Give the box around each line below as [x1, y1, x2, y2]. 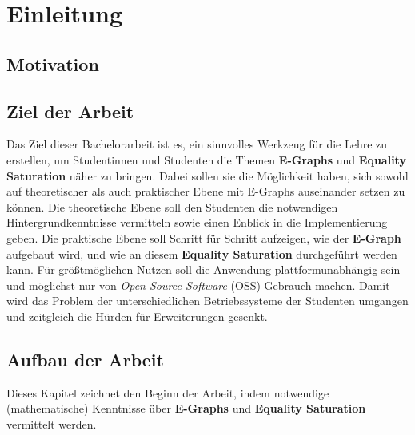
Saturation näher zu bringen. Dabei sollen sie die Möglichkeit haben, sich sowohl [6, 167, 409, 184]
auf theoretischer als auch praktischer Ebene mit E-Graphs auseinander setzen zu [6, 183, 405, 200]
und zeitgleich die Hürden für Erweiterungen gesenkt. [6, 307, 268, 324]
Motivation [6, 51, 99, 76]
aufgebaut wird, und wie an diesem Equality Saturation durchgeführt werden [6, 245, 397, 262]
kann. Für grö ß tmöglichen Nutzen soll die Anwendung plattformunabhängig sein [6, 261, 401, 278]
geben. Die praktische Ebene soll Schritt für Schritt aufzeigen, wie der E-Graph [6, 229, 401, 246]
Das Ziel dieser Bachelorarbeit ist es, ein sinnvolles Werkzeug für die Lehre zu [6, 136, 388, 152]
